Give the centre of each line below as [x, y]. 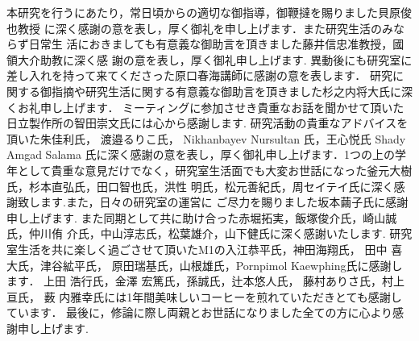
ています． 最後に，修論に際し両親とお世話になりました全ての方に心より [200, 312]
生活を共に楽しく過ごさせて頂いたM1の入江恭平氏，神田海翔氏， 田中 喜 [210, 249]
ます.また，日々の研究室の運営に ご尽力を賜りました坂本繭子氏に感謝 [224, 202]
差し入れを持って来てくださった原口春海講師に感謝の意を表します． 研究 [199, 75]
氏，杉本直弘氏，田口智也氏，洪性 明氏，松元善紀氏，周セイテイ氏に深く [200, 186]
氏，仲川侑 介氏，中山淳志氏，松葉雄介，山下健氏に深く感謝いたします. [196, 233]
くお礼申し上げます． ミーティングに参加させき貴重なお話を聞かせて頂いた [205, 107]
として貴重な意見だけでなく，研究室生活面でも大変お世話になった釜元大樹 [215, 170]
